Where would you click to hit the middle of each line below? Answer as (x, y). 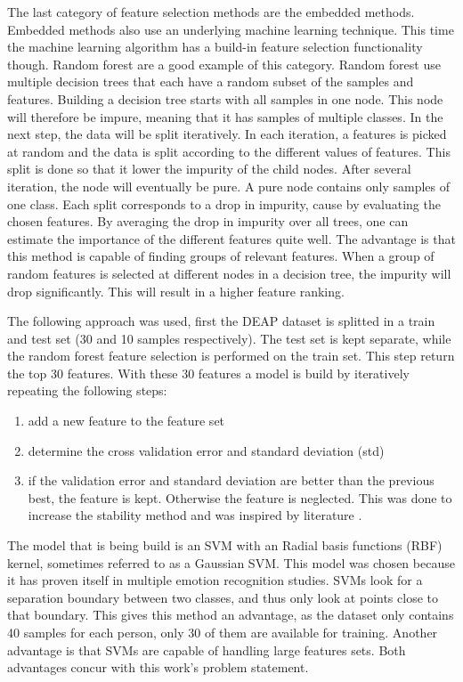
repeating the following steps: (87, 390)
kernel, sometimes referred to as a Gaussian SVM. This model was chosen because (231, 562)
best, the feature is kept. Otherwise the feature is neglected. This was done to (240, 497)
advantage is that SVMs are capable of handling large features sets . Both (207, 650)
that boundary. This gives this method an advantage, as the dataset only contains (231, 615)
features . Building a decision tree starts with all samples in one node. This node (225, 98)
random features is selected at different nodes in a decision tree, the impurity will (229, 273)
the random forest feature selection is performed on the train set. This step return (231, 356)
